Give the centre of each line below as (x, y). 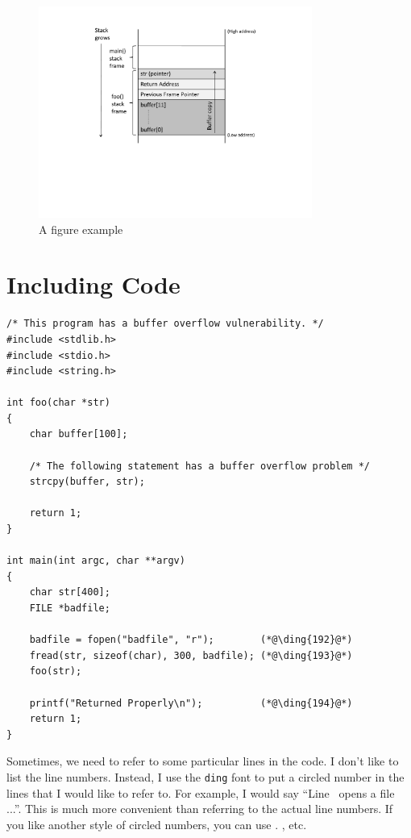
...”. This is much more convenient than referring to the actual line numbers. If (200, 809)
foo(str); (56, 671)
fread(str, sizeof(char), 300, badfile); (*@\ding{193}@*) (191, 655)
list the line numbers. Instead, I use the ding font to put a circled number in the (205, 776)
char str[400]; (70, 592)
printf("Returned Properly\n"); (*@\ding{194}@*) (191, 703)
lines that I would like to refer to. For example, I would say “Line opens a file (201, 792)
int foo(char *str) (58, 403)
